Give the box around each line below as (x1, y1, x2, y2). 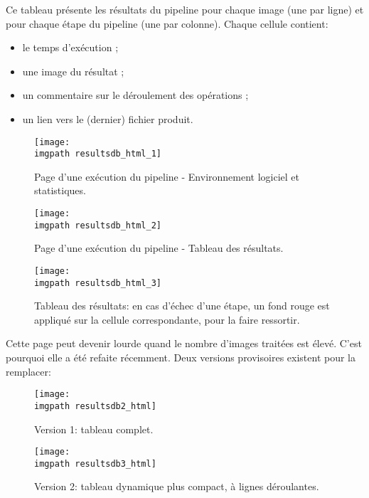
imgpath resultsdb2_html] (34, 401, 156, 411)
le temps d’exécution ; (22, 40, 119, 55)
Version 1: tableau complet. (34, 421, 154, 436)
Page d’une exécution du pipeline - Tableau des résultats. (34, 240, 284, 255)
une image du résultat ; (22, 63, 124, 78)
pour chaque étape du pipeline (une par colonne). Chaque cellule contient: (6, 16, 328, 31)
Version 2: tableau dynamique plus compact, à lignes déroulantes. (34, 479, 319, 494)
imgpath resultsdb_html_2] (34, 220, 161, 231)
